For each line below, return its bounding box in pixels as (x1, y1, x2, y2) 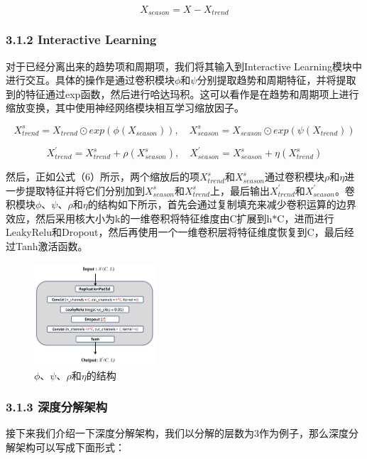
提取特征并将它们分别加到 (25, 183, 145, 198)
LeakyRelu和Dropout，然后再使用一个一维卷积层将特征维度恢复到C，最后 (6, 225, 344, 239)
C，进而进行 (277, 210, 334, 225)
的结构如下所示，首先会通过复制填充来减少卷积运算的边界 (87, 197, 356, 212)
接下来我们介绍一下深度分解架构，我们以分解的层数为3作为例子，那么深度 (6, 426, 349, 441)
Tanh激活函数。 (15, 239, 88, 254)
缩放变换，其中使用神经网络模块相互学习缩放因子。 (6, 100, 244, 115)
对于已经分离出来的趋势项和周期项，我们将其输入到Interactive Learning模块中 (6, 58, 362, 73)
